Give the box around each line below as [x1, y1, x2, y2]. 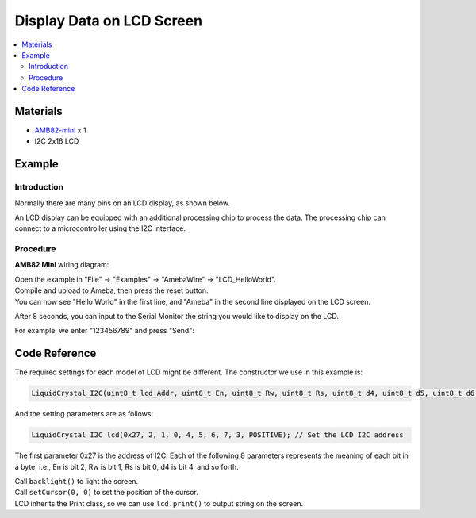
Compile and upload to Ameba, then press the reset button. [14, 286, 209, 295]
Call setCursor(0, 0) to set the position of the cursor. [14, 488, 198, 497]
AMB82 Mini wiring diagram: [14, 260, 109, 270]
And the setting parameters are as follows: [14, 409, 154, 419]
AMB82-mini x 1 [34, 125, 86, 135]
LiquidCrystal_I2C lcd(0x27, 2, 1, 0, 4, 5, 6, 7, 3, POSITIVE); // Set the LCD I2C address [31, 431, 404, 439]
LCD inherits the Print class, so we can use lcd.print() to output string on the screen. [14, 498, 304, 508]
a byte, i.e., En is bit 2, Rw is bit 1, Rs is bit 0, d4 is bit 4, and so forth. [14, 462, 240, 471]
